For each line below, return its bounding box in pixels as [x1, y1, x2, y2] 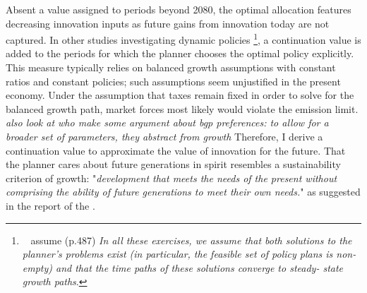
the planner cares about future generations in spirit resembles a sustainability [6, 157, 341, 172]
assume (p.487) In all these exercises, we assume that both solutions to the [30, 232, 352, 247]
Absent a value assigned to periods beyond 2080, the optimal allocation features [6, 2, 351, 16]
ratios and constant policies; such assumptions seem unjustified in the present [6, 73, 341, 88]
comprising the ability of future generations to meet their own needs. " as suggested [6, 184, 361, 199]
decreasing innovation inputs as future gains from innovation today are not [6, 16, 330, 30]
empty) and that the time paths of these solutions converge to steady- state [22, 260, 344, 275]
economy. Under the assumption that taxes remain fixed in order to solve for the [6, 88, 354, 102]
